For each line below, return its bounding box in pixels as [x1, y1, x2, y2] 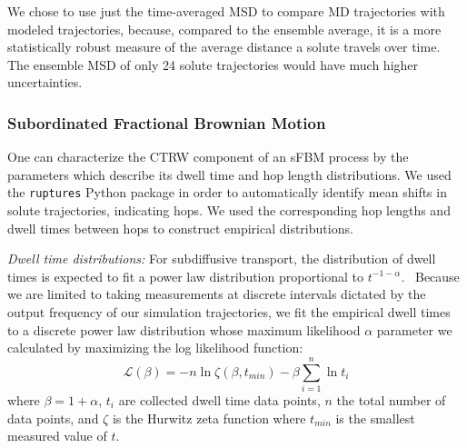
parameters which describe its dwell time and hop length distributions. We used [7, 164, 452, 184]
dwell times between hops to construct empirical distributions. [7, 218, 353, 237]
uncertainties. [7, 73, 83, 92]
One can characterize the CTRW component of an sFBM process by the [7, 147, 409, 166]
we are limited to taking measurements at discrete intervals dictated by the [7, 284, 426, 304]
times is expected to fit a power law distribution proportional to [7, 266, 364, 285]
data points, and [7, 408, 99, 427]
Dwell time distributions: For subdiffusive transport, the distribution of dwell [7, 249, 436, 268]
